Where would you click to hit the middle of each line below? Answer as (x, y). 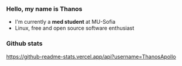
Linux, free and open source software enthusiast (74, 28)
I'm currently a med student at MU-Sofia (65, 22)
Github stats (24, 43)
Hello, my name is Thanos (44, 9)
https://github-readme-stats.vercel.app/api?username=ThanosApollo (91, 56)
